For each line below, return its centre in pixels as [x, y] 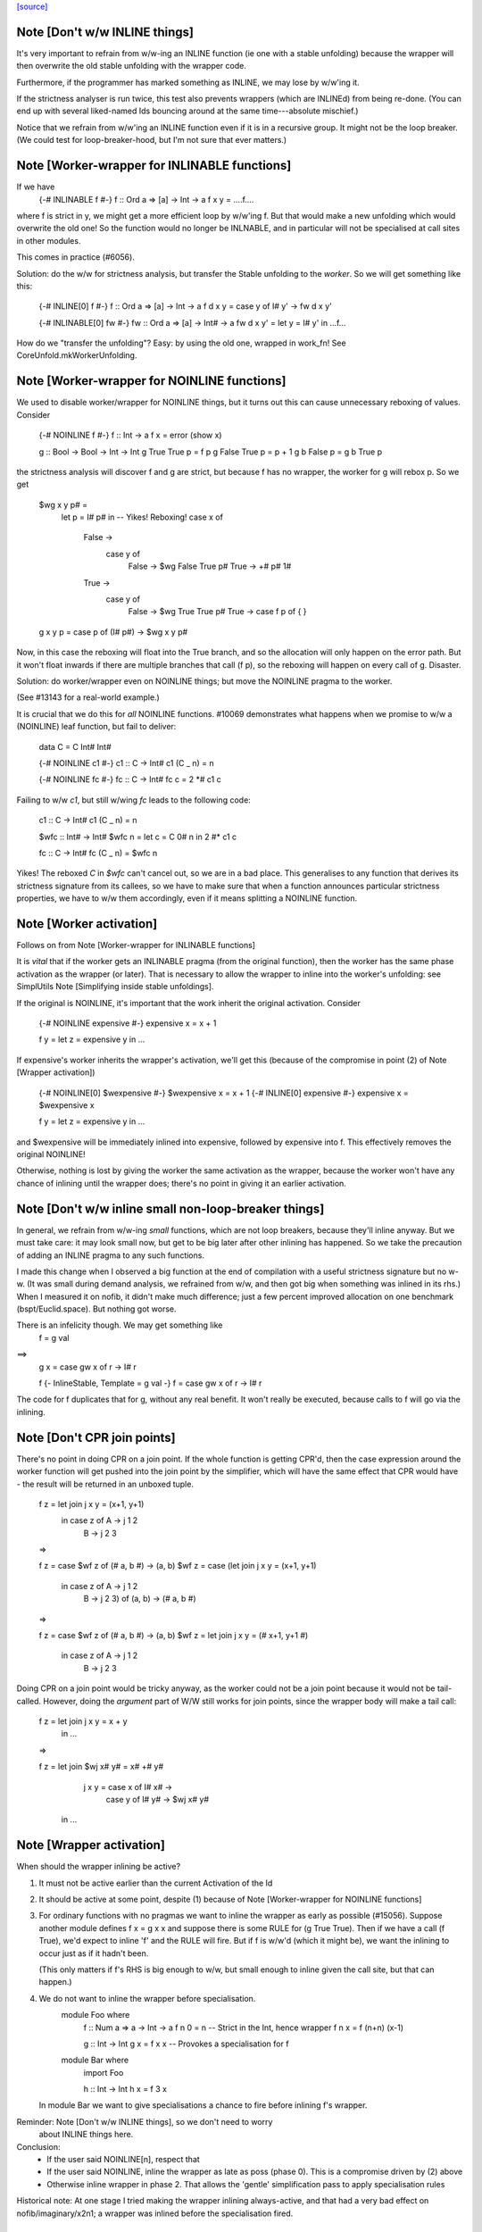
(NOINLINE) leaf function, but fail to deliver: [96, 727]
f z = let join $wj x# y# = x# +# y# [101, 1767]
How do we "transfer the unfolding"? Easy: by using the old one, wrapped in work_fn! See [182, 343]
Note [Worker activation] [87, 924]
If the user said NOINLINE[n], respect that [123, 2160]
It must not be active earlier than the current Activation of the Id [156, 1883]
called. [29, 1701]
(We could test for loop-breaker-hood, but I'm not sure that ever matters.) [152, 140]
